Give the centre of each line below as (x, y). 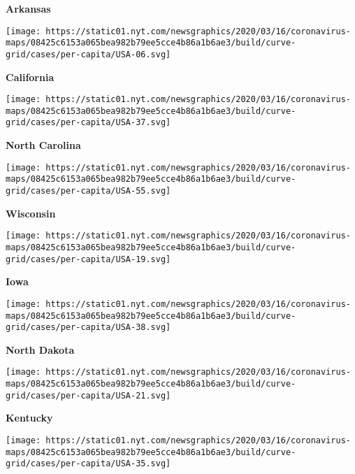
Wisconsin (31, 213)
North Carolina (43, 145)
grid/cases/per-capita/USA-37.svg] (88, 123)
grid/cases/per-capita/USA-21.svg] (88, 395)
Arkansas (28, 8)
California (30, 77)
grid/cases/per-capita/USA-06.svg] (88, 54)
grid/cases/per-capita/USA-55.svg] (88, 191)
